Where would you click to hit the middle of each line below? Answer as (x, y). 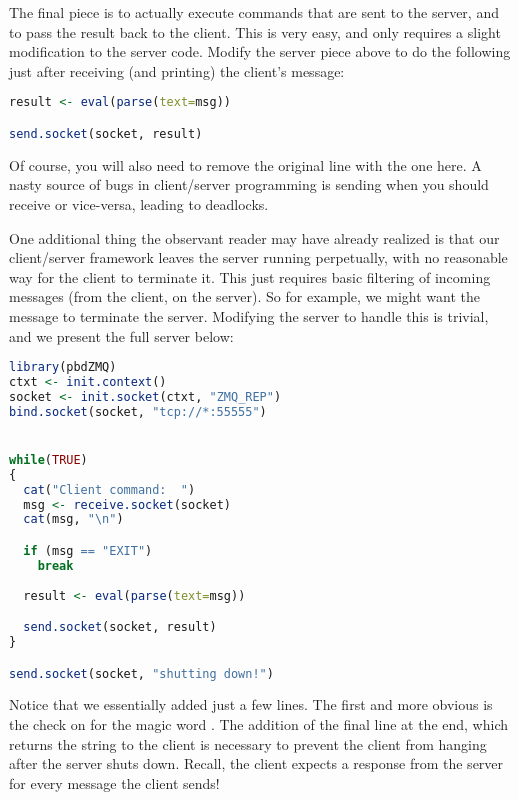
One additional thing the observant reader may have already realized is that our (254, 237)
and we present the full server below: (121, 335)
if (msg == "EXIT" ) (88, 550)
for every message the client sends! (114, 782)
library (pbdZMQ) (63, 367)
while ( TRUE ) (48, 459)
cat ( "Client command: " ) (109, 489)
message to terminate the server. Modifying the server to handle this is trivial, (249, 315)
